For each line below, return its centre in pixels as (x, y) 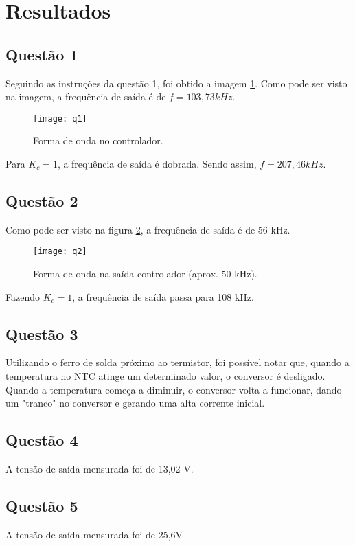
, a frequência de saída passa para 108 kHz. (163, 296)
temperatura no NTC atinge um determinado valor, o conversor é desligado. (165, 376)
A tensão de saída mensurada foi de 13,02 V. (100, 469)
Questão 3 (42, 333)
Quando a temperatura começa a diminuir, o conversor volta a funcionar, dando (174, 389)
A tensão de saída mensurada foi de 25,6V (94, 534)
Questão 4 (42, 440)
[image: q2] (60, 252)
